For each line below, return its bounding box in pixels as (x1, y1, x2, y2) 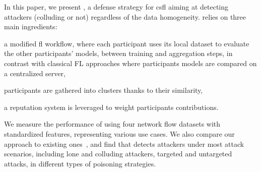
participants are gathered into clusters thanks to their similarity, (4, 85, 203, 95)
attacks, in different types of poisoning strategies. (4, 158, 156, 168)
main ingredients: (4, 21, 57, 32)
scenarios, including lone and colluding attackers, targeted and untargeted (4, 148, 232, 159)
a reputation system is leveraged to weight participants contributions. (4, 101, 219, 112)
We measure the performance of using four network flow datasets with (4, 119, 221, 129)
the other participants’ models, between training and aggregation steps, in (4, 48, 233, 59)
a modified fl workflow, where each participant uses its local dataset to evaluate (4, 38, 249, 48)
